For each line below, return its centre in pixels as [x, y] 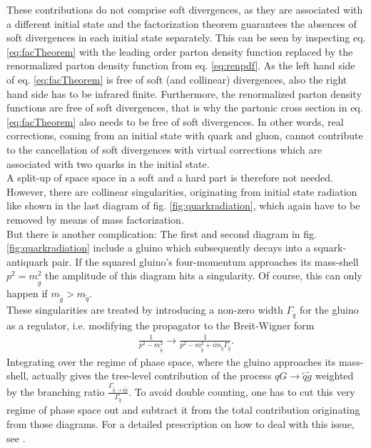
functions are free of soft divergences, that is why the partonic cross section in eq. [185, 108]
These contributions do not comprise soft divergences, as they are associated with [185, 9]
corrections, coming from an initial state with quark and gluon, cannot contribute [185, 135]
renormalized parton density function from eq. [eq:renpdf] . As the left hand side [181, 65]
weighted [334, 375]
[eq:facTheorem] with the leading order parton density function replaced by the [180, 51]
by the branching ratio [56, 391]
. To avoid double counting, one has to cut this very [242, 391]
